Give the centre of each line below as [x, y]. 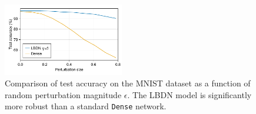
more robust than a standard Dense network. [86, 106]
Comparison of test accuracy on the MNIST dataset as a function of [128, 83]
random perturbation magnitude [63, 94]
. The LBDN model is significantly [189, 94]
